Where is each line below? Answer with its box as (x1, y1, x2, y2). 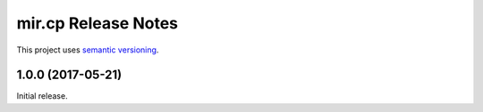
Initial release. (16, 91, 68, 101)
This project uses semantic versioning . (16, 44, 159, 55)
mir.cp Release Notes (16, 13, 179, 33)
